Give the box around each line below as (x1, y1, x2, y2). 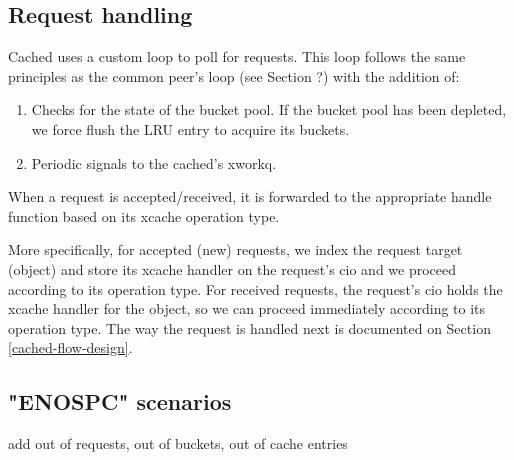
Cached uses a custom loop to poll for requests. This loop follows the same (8, 46, 466, 67)
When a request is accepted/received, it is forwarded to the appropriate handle (8, 186, 492, 207)
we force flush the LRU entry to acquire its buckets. (31, 118, 350, 139)
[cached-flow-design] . (8, 337, 133, 358)
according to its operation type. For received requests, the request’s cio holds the (8, 278, 503, 299)
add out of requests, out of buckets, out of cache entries (8, 433, 348, 454)
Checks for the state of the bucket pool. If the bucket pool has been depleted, (31, 99, 507, 120)
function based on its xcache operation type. (8, 205, 280, 226)
